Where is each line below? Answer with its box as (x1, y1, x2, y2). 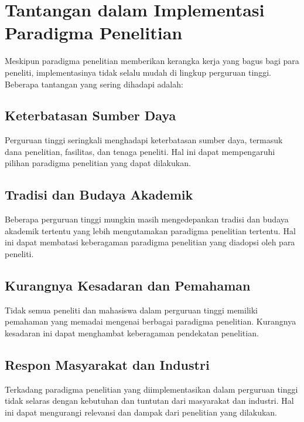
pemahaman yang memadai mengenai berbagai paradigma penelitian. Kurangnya (5, 315, 296, 328)
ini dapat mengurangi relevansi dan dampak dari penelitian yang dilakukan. (5, 406, 278, 418)
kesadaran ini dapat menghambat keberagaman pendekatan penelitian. (5, 327, 259, 339)
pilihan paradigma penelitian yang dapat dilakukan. (5, 157, 191, 169)
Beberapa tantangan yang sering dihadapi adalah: (5, 77, 183, 90)
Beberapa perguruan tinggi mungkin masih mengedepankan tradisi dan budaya (5, 213, 289, 225)
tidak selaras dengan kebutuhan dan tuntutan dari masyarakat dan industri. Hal (5, 394, 294, 407)
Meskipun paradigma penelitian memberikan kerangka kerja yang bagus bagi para (5, 55, 299, 67)
